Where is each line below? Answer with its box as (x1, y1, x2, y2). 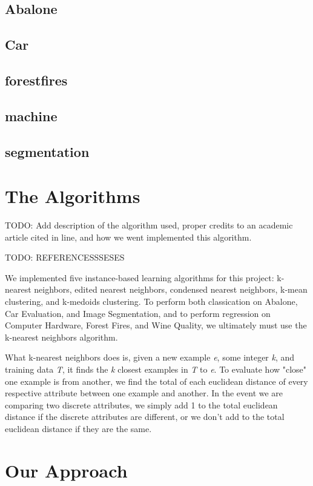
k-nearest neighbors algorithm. (5, 330, 118, 343)
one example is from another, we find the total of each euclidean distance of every (5, 374, 308, 387)
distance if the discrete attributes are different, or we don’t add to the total (5, 410, 285, 423)
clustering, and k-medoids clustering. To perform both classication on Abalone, (5, 295, 298, 307)
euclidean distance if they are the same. (5, 422, 152, 434)
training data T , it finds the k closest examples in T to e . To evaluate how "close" (5, 362, 307, 375)
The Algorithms (5, 184, 140, 208)
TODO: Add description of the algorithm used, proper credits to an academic (5, 219, 293, 231)
